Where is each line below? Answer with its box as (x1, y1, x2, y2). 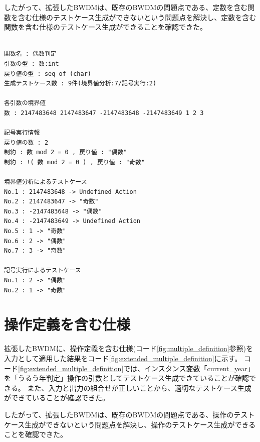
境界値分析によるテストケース (4, 178, 87, 186)
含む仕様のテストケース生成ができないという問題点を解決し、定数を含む (18, 12, 256, 22)
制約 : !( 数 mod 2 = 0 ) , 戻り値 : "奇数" (4, 158, 145, 166)
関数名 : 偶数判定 (4, 50, 57, 58)
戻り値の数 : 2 (4, 139, 49, 146)
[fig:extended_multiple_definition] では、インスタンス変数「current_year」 (18, 363, 254, 373)
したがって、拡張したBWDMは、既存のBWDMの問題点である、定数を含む (4, 2, 248, 12)
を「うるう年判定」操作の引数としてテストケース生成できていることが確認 (4, 373, 249, 383)
